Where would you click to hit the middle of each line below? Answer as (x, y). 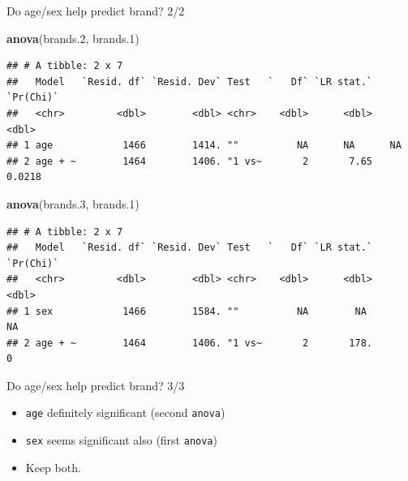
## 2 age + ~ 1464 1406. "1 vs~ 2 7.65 (190, 161)
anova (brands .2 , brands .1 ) (73, 38)
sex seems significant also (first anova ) (121, 440)
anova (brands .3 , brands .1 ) (73, 203)
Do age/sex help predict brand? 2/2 (96, 11)
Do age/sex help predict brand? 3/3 (96, 385)
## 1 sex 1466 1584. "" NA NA (187, 311)
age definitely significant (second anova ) (125, 412)
